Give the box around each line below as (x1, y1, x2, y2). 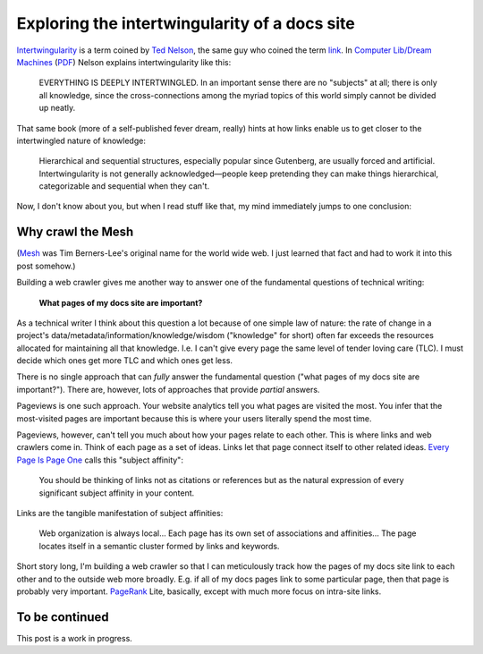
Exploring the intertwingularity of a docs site (16, 13, 355, 33)
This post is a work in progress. (16, 633, 133, 643)
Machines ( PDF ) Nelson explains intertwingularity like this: (16, 56, 232, 67)
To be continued (16, 609, 109, 624)
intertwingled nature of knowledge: (16, 135, 147, 146)
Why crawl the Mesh (16, 225, 134, 240)
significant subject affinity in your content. (38, 488, 195, 498)
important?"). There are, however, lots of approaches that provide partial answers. (16, 384, 320, 395)
